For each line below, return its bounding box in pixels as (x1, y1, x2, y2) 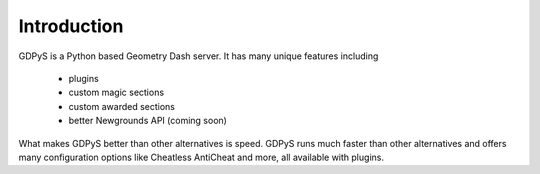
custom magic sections (68, 86, 165, 99)
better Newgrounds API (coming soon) (68, 115, 227, 127)
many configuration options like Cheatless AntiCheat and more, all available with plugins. (18, 151, 385, 163)
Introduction (18, 15, 124, 37)
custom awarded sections (68, 100, 175, 112)
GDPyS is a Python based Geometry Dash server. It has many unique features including (18, 50, 379, 62)
